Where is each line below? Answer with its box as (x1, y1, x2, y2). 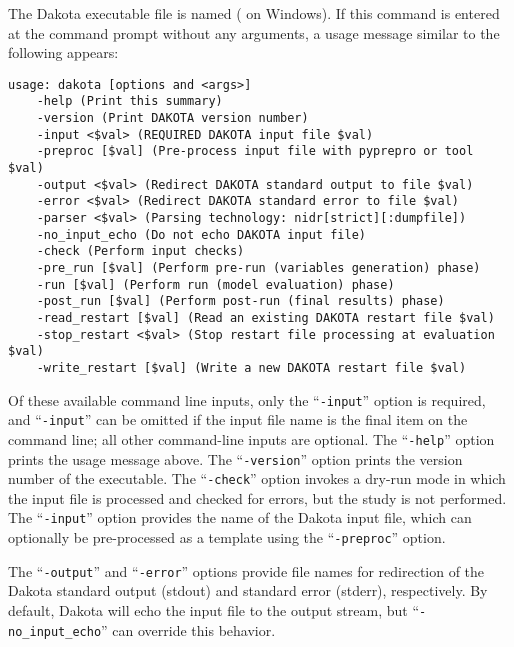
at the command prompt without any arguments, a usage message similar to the (8, 22, 500, 43)
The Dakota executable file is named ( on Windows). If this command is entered (8, 3, 500, 23)
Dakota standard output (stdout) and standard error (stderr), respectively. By (8, 580, 488, 601)
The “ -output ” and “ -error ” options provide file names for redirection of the (8, 560, 485, 581)
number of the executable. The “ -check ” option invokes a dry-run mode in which (8, 468, 506, 489)
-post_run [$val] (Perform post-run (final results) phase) (36, 294, 445, 309)
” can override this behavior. (101, 619, 276, 640)
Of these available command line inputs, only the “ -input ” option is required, (8, 389, 486, 410)
